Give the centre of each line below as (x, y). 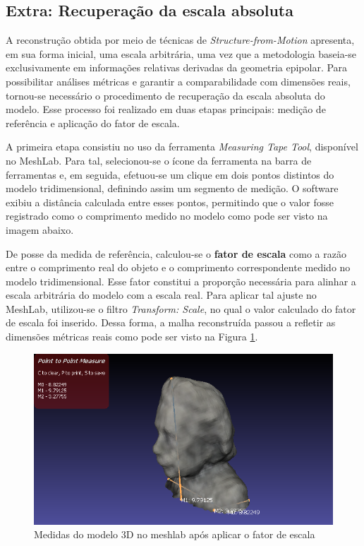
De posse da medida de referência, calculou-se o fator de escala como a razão (176, 253)
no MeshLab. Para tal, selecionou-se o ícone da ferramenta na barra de (159, 160)
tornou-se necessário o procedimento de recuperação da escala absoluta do (165, 95)
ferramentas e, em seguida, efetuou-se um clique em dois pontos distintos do (170, 174)
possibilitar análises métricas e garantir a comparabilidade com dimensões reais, (178, 81)
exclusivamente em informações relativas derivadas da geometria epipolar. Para (177, 67)
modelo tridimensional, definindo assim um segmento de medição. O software (172, 188)
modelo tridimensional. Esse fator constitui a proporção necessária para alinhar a (181, 281)
